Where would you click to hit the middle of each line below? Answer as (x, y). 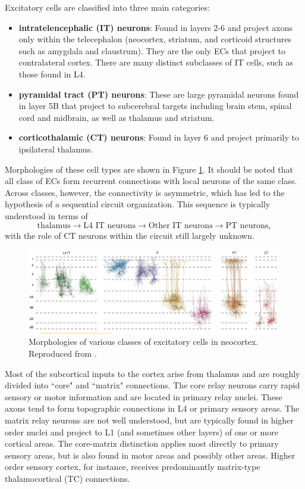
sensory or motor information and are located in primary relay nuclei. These (144, 396)
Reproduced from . (63, 353)
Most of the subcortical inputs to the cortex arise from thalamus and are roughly (152, 373)
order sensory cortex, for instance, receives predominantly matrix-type (133, 467)
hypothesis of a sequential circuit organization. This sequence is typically (138, 204)
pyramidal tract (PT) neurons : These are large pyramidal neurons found (159, 94)
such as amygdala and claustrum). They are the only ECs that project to (152, 50)
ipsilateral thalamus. (56, 149)
